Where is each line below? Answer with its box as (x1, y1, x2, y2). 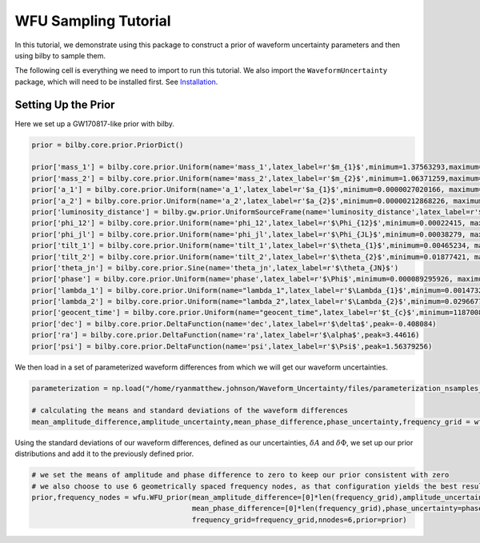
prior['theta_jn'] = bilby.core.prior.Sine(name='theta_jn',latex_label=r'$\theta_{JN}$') (31, 263, 399, 272)
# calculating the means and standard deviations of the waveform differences (31, 406, 348, 415)
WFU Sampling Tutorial (14, 12, 171, 30)
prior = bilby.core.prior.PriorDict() (31, 140, 184, 150)
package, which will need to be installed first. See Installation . (14, 77, 218, 86)
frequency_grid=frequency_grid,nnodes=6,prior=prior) (191, 515, 407, 524)
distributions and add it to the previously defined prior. (14, 449, 194, 459)
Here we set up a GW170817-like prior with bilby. (14, 118, 175, 128)
